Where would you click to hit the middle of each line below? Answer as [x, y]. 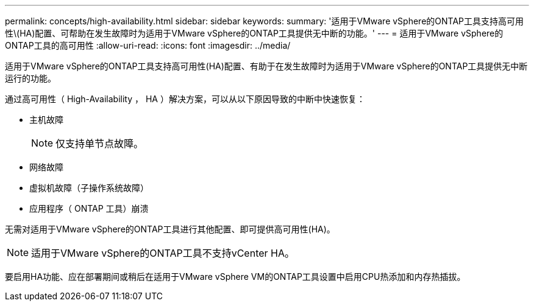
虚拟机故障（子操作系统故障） [89, 188]
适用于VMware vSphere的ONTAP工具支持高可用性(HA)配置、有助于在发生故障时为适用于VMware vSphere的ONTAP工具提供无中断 [266, 66]
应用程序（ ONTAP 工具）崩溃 [89, 208]
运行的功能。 [30, 78]
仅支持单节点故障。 [100, 144]
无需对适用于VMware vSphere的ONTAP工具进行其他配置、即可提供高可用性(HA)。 [170, 229]
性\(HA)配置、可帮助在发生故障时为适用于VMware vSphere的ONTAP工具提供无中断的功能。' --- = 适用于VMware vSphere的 [254, 33]
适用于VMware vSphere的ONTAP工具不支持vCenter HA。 [163, 253]
